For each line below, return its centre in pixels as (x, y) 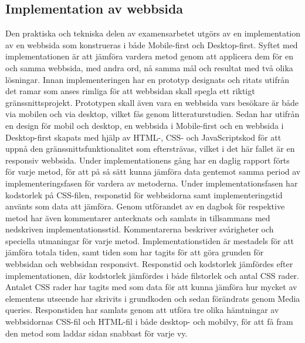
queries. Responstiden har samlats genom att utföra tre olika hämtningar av (142, 310)
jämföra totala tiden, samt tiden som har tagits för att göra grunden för (135, 252)
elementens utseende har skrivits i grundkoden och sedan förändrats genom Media (153, 298)
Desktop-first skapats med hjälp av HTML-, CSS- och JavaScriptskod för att (143, 137)
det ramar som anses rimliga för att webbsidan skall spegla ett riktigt (130, 91)
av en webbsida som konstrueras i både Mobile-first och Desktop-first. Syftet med (152, 44)
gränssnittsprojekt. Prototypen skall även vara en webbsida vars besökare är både (152, 102)
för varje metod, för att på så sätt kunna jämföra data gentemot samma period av (153, 171)
